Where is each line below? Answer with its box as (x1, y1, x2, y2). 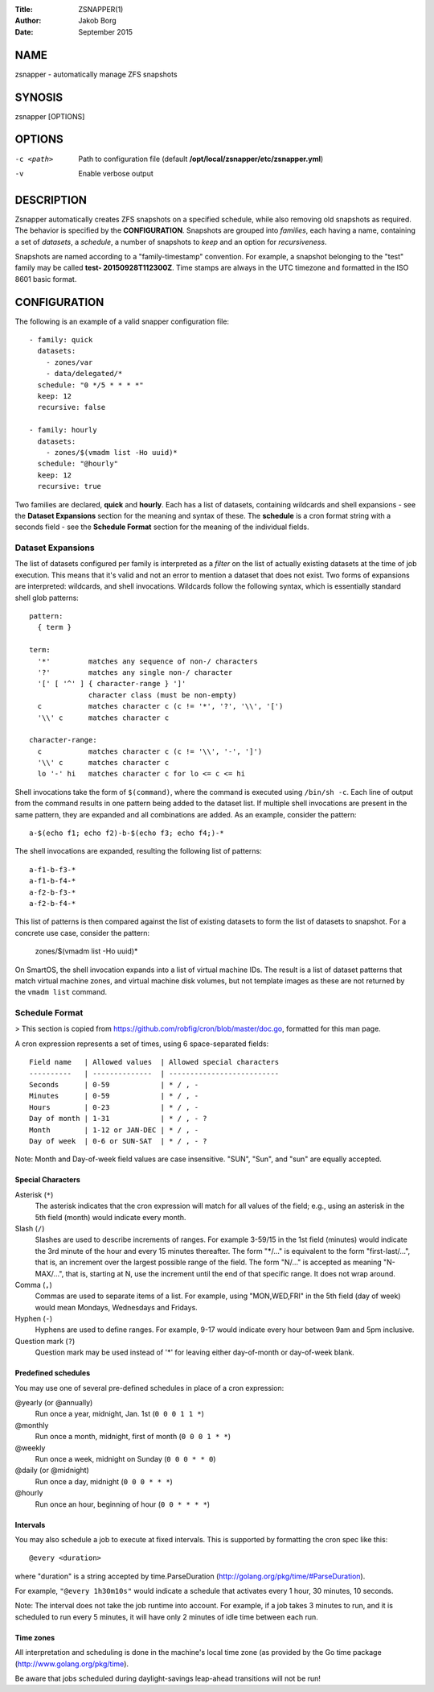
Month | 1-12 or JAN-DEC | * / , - (29, 1125, 199, 1135)
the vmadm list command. (14, 987, 108, 997)
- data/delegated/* (45, 369, 123, 379)
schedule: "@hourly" (37, 459, 119, 469)
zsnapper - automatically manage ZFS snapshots (14, 69, 178, 79)
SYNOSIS (14, 90, 63, 104)
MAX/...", (35, 1268, 64, 1278)
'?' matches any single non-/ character (37, 668, 233, 676)
